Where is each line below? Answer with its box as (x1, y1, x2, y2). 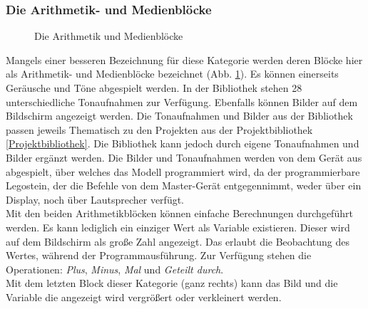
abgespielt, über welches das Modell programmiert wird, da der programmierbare (6, 164, 360, 179)
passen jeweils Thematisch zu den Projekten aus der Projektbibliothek (6, 122, 313, 137)
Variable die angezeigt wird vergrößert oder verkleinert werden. (6, 289, 282, 304)
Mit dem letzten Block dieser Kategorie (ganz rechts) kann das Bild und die (6, 276, 338, 290)
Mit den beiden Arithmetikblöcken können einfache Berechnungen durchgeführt (6, 206, 353, 221)
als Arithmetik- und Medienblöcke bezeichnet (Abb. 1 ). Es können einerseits (6, 66, 339, 81)
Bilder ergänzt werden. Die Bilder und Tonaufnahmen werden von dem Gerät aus (6, 150, 362, 164)
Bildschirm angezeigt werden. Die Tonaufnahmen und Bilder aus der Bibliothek (6, 108, 353, 123)
